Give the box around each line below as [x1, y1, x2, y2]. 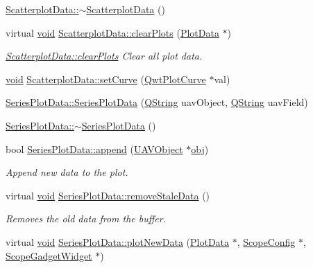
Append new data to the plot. [6, 165, 128, 179]
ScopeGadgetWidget [6, 248, 92, 262]
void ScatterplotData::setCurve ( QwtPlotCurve [6, 71, 206, 86]
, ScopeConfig [237, 234, 296, 249]
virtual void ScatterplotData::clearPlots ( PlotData [6, 25, 219, 39]
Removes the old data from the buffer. [6, 211, 166, 226]
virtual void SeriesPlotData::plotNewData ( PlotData [6, 234, 230, 249]
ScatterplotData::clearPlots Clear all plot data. [6, 48, 203, 63]
